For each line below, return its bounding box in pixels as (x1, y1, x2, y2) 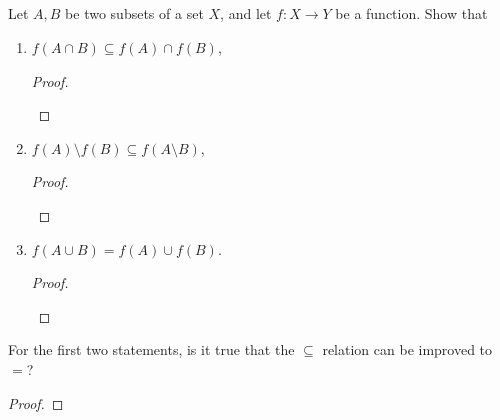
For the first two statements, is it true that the (8, 339, 295, 360)
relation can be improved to (322, 339, 493, 360)
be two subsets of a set (65, 3, 204, 24)
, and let (220, 3, 272, 24)
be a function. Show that (335, 3, 488, 24)
